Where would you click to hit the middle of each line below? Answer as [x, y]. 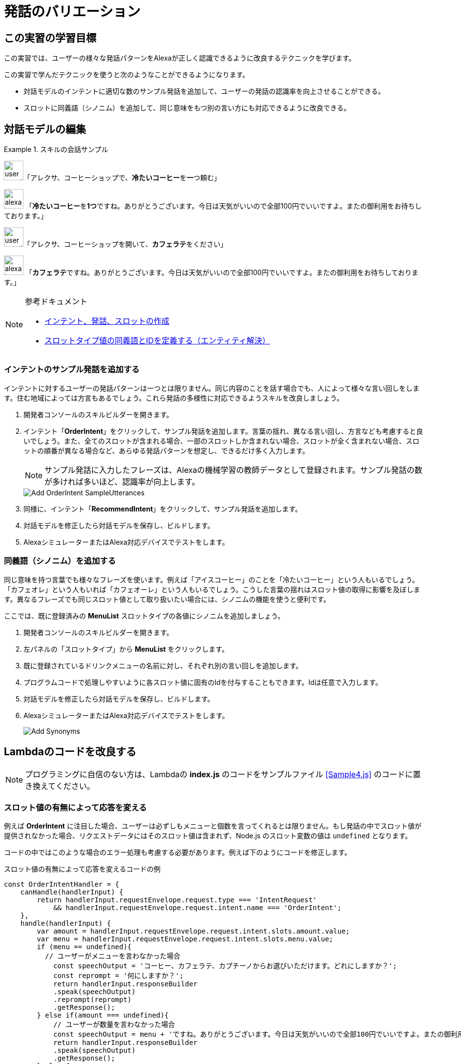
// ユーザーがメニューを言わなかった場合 [113, 956]
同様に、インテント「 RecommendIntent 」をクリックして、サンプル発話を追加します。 [163, 509]
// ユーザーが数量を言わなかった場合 [114, 1025]
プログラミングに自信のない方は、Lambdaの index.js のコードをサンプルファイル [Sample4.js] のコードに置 [223, 775]
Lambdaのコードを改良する [70, 751]
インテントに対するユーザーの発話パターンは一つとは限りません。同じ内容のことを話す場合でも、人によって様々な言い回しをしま [212, 388]
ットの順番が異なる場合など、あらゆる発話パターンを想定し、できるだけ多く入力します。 [166, 450]
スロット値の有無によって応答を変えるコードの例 [82, 869]
